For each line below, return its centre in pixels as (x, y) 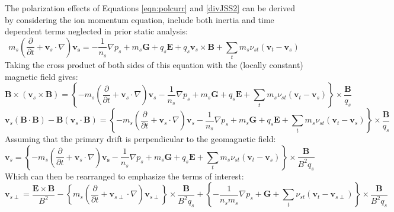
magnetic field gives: (41, 76)
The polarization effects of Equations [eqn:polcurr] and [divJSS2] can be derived (150, 8)
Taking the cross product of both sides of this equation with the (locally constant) (154, 65)
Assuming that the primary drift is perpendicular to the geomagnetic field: (140, 139)
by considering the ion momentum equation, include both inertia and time (140, 19)
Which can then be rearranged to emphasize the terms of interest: (124, 176)
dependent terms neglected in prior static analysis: (96, 31)
